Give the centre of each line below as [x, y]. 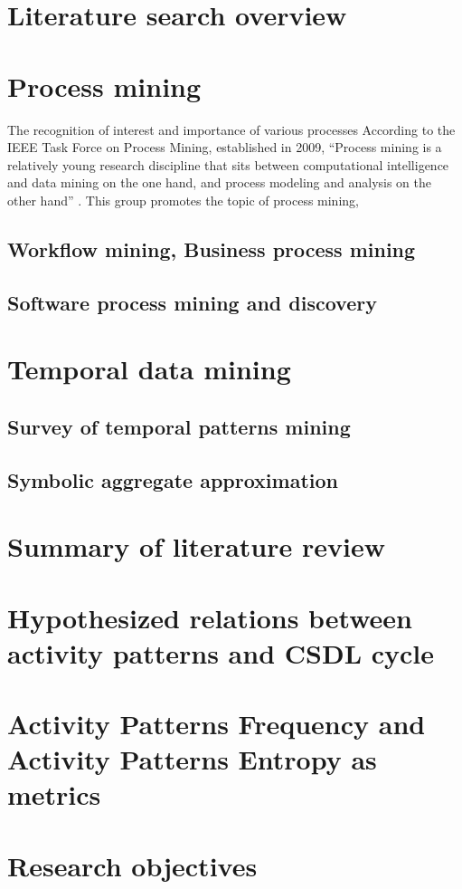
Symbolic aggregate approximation [173, 479]
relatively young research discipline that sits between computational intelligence [228, 164]
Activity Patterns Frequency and [217, 724]
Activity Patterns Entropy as [192, 759]
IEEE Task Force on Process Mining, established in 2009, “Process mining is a [225, 147]
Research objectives [132, 865]
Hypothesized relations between [210, 617]
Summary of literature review [196, 546]
